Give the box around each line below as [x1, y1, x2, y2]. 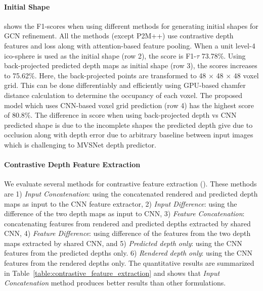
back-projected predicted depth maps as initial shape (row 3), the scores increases [4, 60, 257, 71]
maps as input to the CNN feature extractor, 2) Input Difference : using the [4, 198, 237, 209]
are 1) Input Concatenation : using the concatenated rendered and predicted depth [4, 188, 258, 199]
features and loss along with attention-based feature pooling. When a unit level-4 [4, 40, 255, 51]
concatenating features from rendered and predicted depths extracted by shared [4, 218, 251, 228]
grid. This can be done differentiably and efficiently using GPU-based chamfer [4, 80, 246, 90]
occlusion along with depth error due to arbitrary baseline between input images [4, 129, 253, 140]
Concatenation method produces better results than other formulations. [4, 277, 226, 288]
